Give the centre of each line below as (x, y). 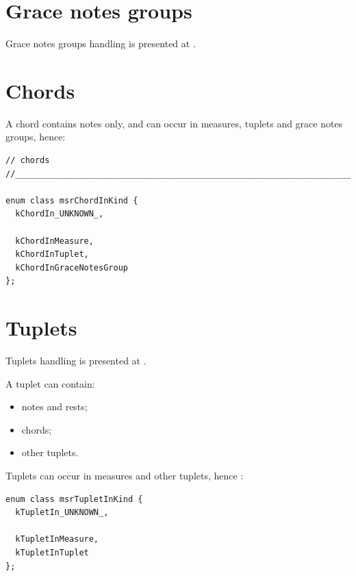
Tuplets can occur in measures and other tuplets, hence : (125, 476)
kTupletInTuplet (52, 553)
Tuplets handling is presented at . (76, 361)
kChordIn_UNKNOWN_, (60, 214)
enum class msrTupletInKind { (74, 499)
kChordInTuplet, (52, 254)
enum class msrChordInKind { (72, 200)
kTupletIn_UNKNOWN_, (62, 513)
